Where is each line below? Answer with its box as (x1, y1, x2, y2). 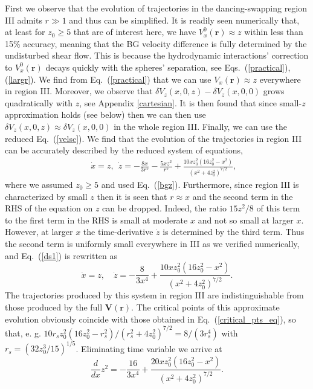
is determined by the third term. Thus (163, 225, 305, 238)
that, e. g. (5, 326, 41, 339)
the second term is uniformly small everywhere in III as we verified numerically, (5, 237, 300, 249)
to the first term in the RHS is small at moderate (5, 213, 188, 226)
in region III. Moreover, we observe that (5, 85, 153, 97)
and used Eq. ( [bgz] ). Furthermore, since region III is (101, 178, 299, 190)
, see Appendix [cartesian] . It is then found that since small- (79, 96, 302, 109)
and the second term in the (192, 190, 293, 202)
